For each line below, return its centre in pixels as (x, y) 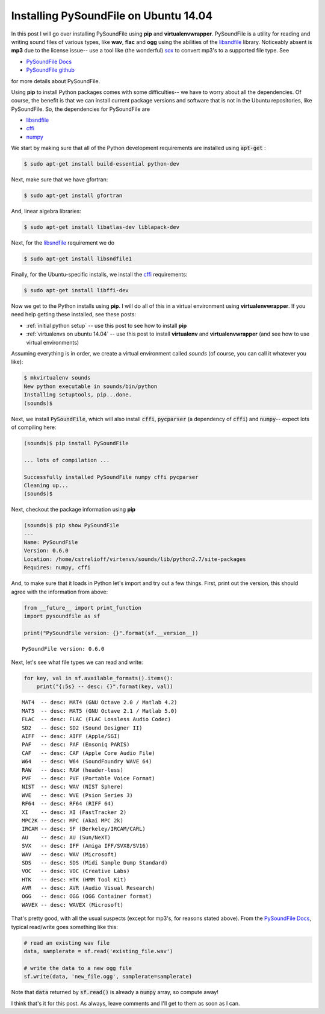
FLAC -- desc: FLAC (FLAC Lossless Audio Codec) (97, 719)
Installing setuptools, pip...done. (78, 395)
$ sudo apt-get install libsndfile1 (78, 259)
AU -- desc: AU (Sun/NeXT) (67, 837)
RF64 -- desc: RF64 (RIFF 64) (68, 804)
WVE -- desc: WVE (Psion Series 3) (78, 795)
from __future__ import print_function (82, 608)
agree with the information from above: (60, 592)
